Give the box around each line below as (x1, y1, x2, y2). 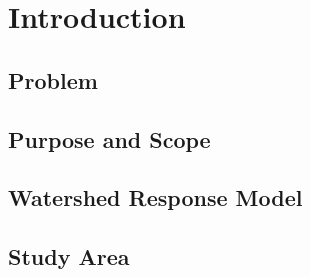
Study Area (8, 241, 130, 272)
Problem (8, 64, 98, 95)
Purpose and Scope (8, 123, 211, 154)
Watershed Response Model (8, 182, 303, 213)
